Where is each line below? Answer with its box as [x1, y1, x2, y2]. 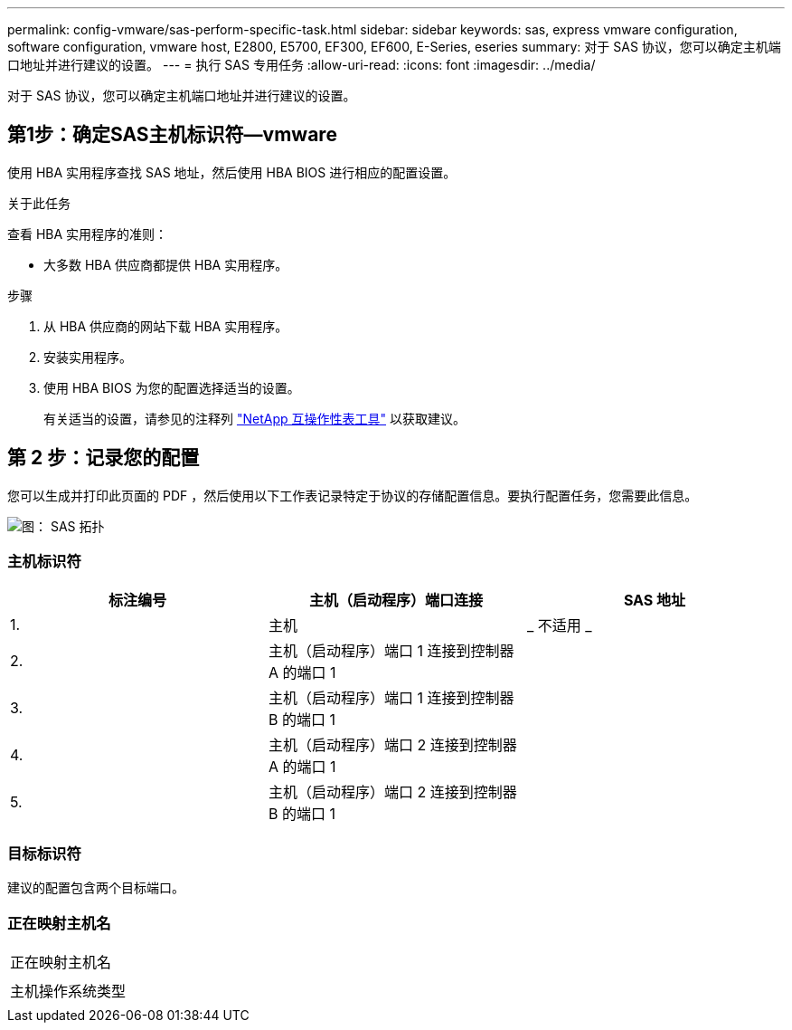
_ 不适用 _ [526, 616, 592, 635]
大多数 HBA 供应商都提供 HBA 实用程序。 [43, 256, 288, 272]
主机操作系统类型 [10, 981, 127, 1000]
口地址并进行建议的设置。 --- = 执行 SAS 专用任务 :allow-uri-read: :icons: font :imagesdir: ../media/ [7, 57, 596, 72]
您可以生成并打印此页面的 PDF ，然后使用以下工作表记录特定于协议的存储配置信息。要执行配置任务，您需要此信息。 [7, 487, 698, 503]
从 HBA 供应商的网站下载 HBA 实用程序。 [43, 318, 288, 334]
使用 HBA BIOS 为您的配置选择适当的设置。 [43, 379, 300, 396]
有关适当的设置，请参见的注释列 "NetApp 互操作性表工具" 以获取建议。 [43, 410, 466, 426]
